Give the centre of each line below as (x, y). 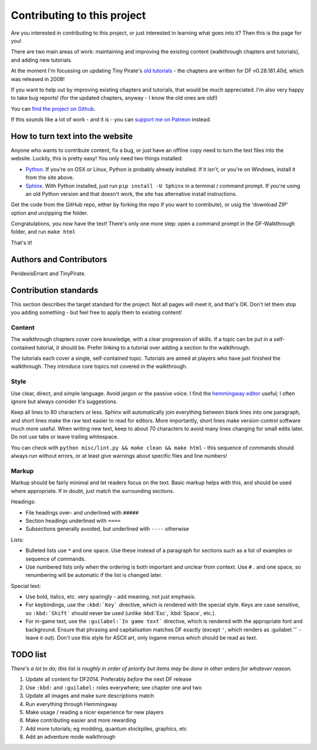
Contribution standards (55, 290)
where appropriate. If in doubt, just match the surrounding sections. (92, 491)
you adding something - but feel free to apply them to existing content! (96, 312)
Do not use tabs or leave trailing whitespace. (65, 437)
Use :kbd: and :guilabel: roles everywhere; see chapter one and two (114, 687)
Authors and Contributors (59, 259)
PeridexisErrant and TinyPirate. (48, 273)
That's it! (21, 242)
